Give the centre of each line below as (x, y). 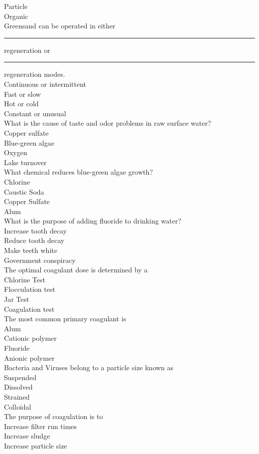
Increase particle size (36, 445)
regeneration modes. (35, 74)
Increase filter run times (41, 426)
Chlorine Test (25, 279)
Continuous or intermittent (45, 84)
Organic (16, 16)
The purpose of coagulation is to (54, 416)
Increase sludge (27, 436)
